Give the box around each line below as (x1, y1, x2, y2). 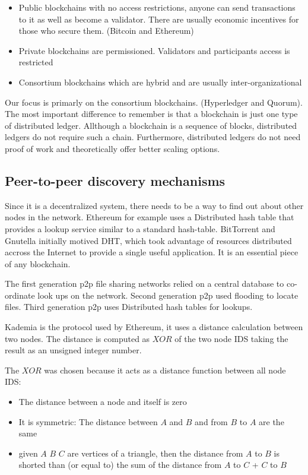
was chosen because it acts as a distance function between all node (44, 363, 286, 376)
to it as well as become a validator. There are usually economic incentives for (18, 12, 299, 25)
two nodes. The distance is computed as (5, 332, 150, 344)
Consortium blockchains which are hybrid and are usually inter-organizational (18, 75, 302, 88)
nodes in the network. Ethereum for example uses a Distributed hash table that (5, 211, 294, 223)
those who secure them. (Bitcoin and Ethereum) (18, 24, 194, 37)
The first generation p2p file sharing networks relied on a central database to (5, 277, 284, 290)
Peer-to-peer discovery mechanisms (5, 171, 226, 189)
